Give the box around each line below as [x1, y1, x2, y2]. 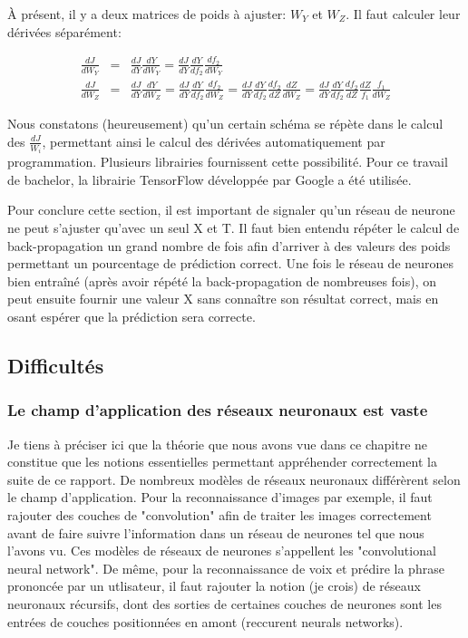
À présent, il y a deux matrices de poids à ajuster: [7, 5, 287, 23]
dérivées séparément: [7, 22, 122, 41]
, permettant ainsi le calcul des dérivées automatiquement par [42, 131, 385, 150]
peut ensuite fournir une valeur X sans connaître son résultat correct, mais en [7, 289, 439, 308]
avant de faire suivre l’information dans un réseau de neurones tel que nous [7, 523, 424, 542]
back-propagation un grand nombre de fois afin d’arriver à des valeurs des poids [7, 236, 451, 255]
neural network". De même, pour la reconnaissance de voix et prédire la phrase [7, 558, 444, 577]
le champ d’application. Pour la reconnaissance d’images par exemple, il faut [7, 488, 433, 507]
